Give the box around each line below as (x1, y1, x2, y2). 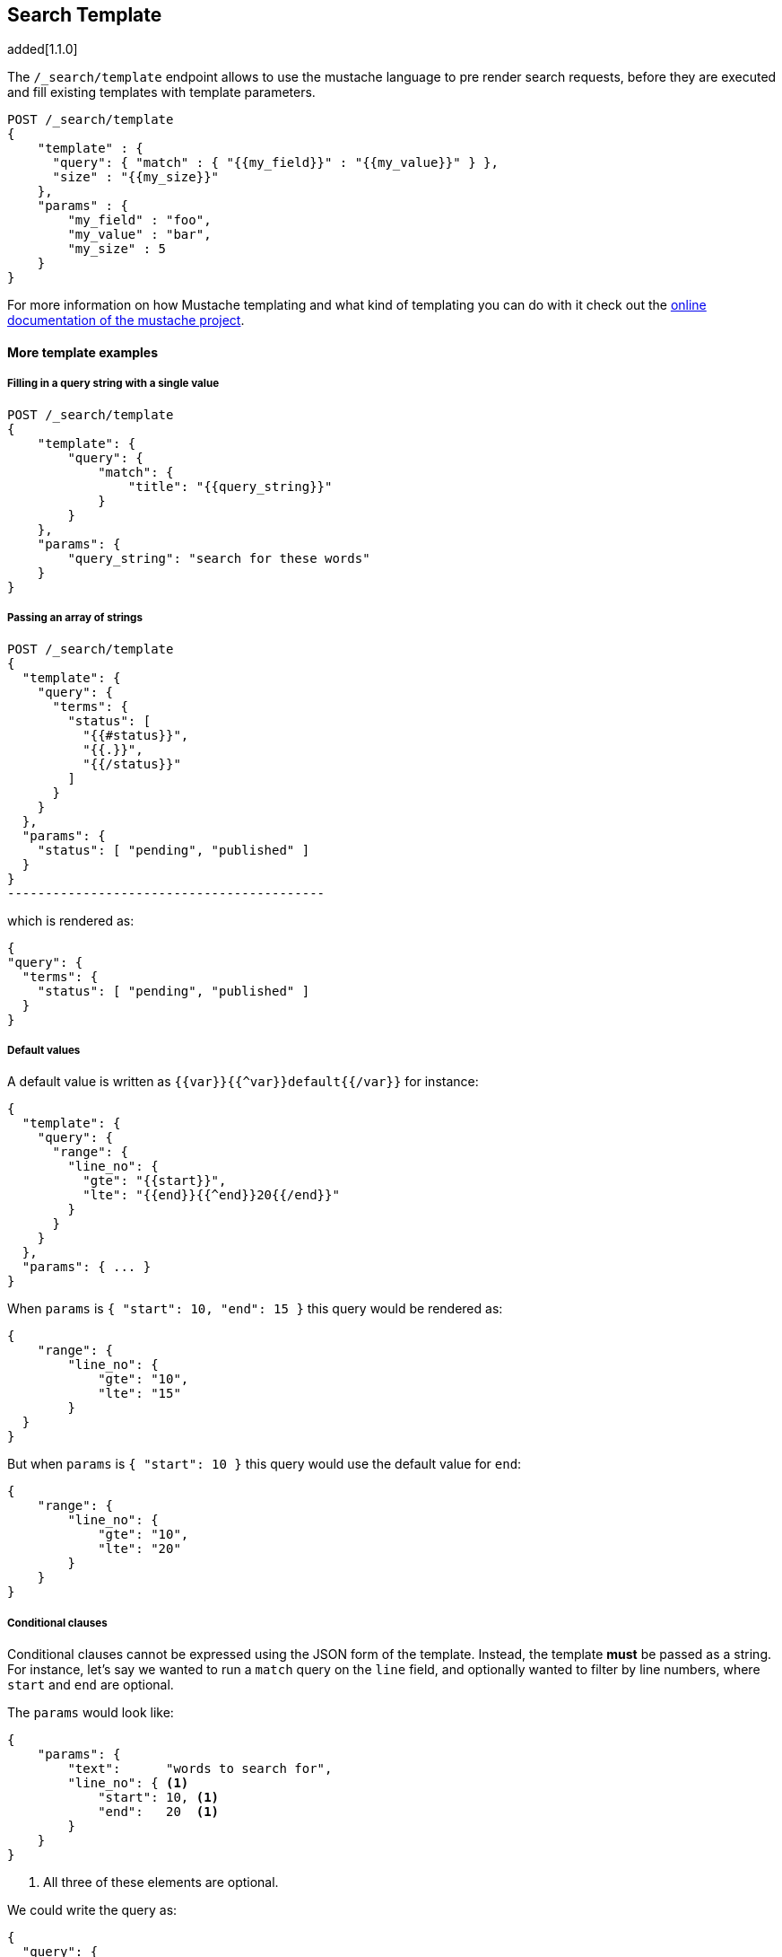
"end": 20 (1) (98, 1804, 220, 1820)
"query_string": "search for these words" (67, 550, 370, 566)
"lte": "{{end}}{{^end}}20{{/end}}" (83, 1188, 340, 1203)
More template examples (7, 345, 158, 361)
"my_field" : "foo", (67, 213, 212, 228)
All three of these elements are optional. (43, 1874, 279, 1891)
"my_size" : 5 (67, 241, 167, 257)
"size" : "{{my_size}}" (52, 170, 220, 185)
